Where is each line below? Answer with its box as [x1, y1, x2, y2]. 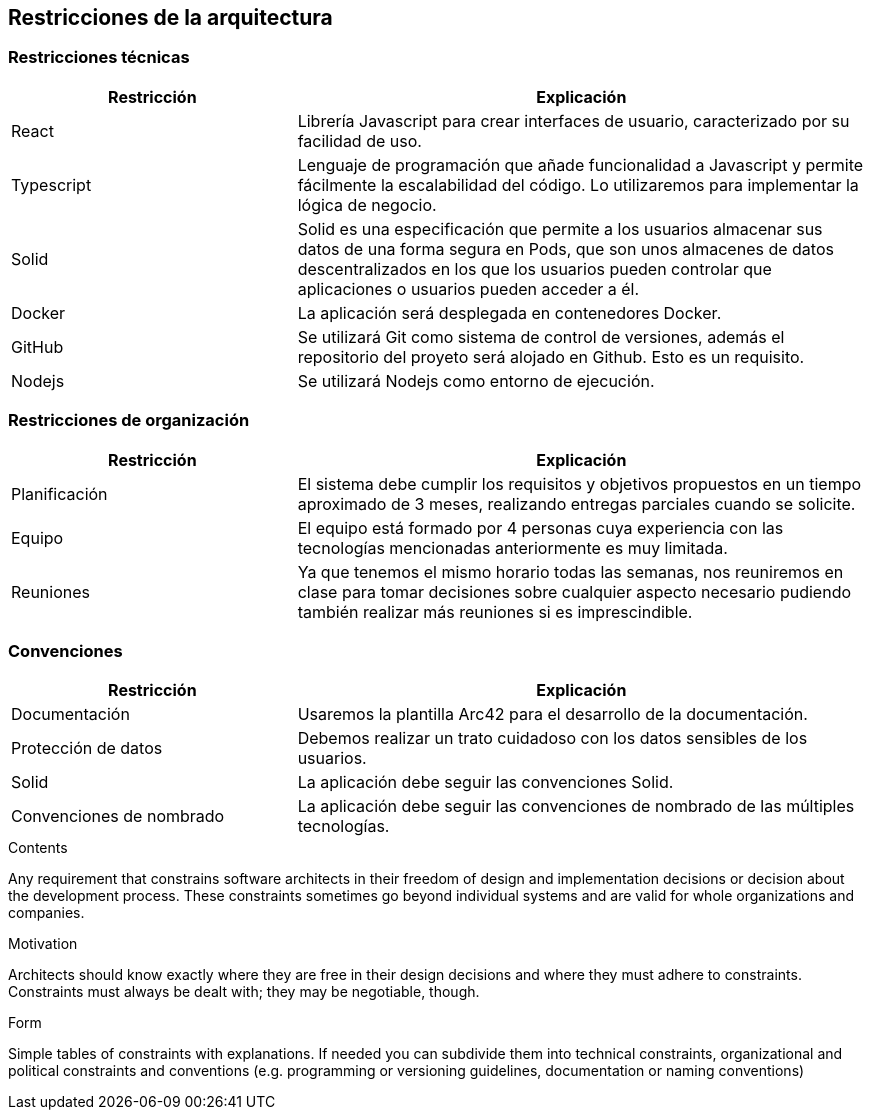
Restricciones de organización [8, 410, 250, 431]
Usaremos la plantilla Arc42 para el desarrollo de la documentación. [297, 704, 808, 725]
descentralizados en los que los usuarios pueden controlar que [297, 258, 772, 279]
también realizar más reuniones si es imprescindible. [297, 601, 693, 622]
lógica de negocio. [297, 194, 437, 215]
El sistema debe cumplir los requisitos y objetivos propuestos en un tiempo [297, 473, 862, 494]
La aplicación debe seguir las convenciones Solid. [297, 772, 674, 793]
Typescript [11, 174, 92, 195]
